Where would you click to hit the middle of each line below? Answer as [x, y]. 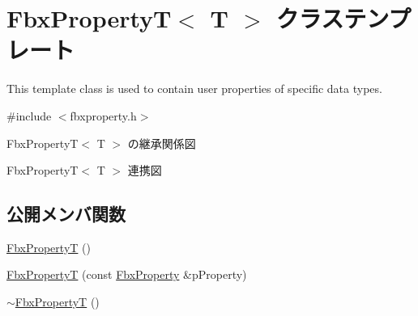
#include [29, 115]
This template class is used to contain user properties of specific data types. [194, 88]
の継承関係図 [162, 143]
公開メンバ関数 [66, 214]
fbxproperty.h [103, 115]
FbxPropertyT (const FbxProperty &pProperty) [127, 274]
